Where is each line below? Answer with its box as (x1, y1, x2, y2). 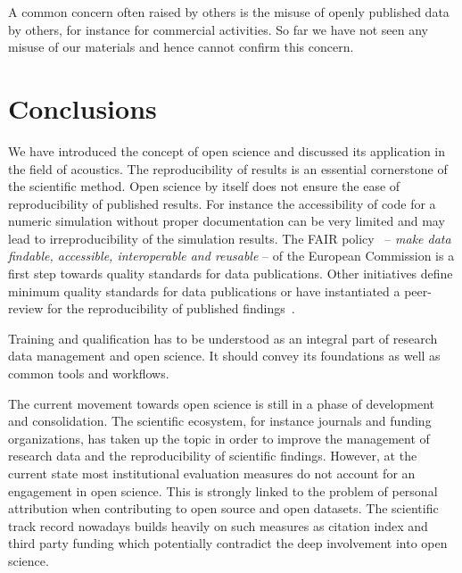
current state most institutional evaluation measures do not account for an (8, 464, 416, 482)
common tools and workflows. (8, 364, 169, 383)
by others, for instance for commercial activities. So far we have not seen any (8, 20, 429, 38)
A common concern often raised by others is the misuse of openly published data (8, 3, 450, 21)
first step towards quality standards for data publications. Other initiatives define (8, 264, 453, 283)
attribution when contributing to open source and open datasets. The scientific (8, 499, 439, 518)
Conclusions (8, 89, 157, 126)
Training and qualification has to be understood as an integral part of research (8, 328, 438, 347)
